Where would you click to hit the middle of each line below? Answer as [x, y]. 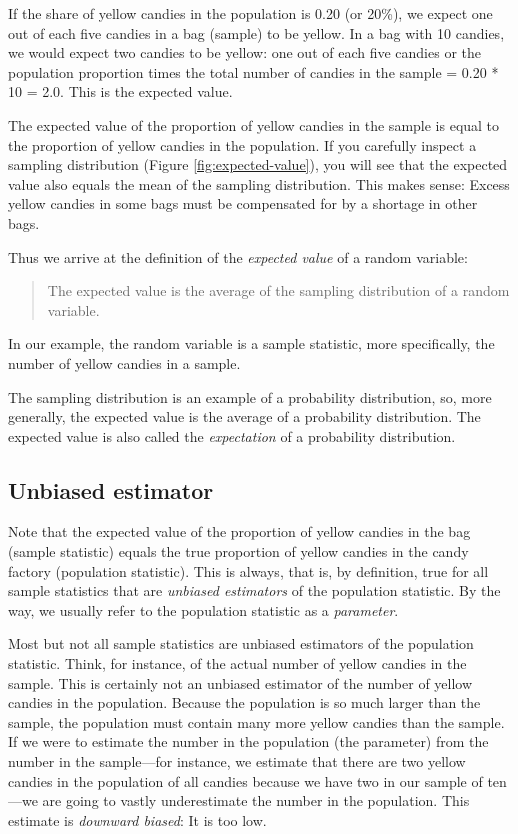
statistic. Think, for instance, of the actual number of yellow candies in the [237, 663]
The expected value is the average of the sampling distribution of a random [278, 290]
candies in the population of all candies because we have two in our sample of [245, 780]
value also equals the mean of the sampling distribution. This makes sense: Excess [259, 183]
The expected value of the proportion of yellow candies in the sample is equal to [254, 124]
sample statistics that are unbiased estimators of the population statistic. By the [254, 590]
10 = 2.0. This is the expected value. [120, 91]
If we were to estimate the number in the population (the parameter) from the [248, 741]
